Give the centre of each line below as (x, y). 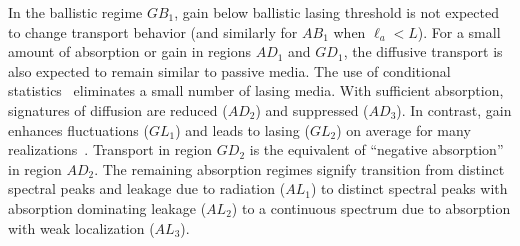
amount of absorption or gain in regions (129, 51)
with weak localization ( (81, 227)
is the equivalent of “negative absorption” (376, 149)
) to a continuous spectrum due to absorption (371, 207)
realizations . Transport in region (110, 149)
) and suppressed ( (312, 109)
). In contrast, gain (454, 109)
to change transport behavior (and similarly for (153, 31)
